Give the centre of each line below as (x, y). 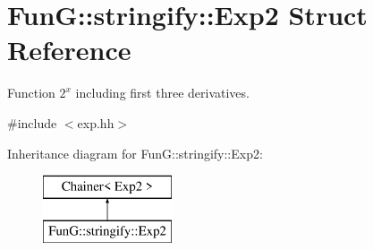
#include (32, 122)
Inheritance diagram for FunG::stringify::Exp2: (135, 153)
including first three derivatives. (162, 93)
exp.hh (96, 122)
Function (31, 93)
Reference (69, 50)
